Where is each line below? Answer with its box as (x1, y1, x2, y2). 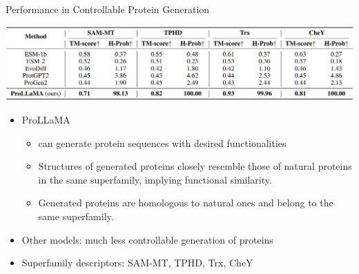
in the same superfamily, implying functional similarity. (38, 172, 272, 186)
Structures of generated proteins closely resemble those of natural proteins (38, 159, 352, 173)
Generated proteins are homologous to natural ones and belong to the (38, 195, 333, 210)
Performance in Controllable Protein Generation (6, 2, 210, 16)
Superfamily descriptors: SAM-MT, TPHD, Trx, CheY (21, 255, 253, 270)
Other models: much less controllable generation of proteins (21, 232, 273, 246)
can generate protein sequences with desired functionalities (38, 135, 287, 150)
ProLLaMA (21, 112, 70, 126)
